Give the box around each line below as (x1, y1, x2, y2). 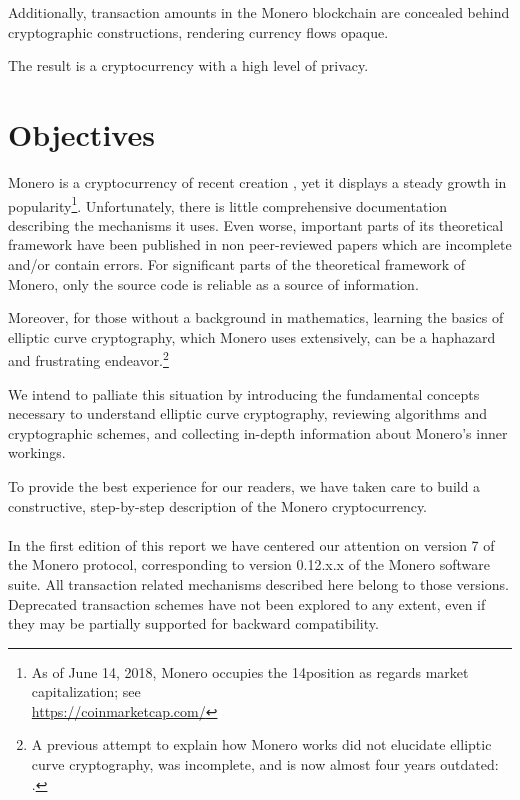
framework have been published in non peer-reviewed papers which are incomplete (8, 234, 512, 255)
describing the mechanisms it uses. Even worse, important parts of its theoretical (8, 214, 504, 235)
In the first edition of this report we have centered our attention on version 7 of (8, 534, 495, 555)
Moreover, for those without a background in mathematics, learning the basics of (8, 307, 504, 328)
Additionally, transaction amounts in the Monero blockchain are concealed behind (8, 2, 510, 22)
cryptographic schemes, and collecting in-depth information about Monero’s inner (8, 422, 508, 443)
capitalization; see (31, 681, 141, 702)
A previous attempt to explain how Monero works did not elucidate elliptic (31, 734, 492, 755)
